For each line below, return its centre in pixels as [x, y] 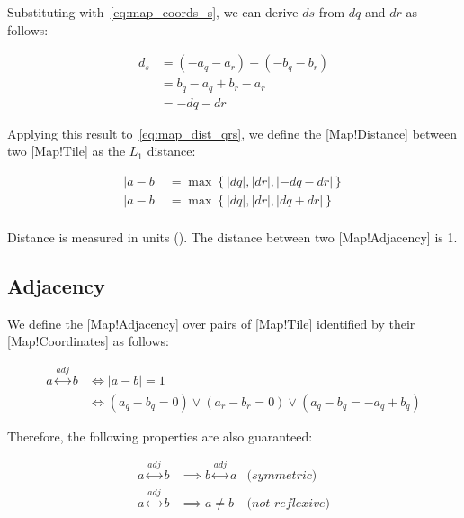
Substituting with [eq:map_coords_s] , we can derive [153, 12]
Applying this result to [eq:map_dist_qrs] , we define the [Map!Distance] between [232, 133]
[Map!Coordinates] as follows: [88, 341]
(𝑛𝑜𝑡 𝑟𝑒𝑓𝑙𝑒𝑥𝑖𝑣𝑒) [288, 504]
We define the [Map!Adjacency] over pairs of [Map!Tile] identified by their [211, 323]
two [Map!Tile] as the [67, 151]
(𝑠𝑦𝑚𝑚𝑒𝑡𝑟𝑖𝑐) [282, 476]
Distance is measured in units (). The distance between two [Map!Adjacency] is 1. [232, 237]
